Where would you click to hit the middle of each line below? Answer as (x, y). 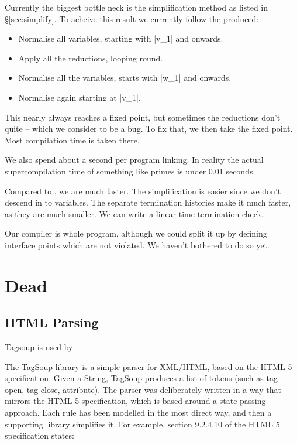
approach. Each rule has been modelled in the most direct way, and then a (138, 413)
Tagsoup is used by (39, 347)
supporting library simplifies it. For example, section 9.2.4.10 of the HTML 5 (142, 424)
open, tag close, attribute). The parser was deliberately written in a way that (143, 389)
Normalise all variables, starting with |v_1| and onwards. (121, 38)
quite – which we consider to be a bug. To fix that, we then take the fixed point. (149, 129)
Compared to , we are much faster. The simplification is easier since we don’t (143, 191)
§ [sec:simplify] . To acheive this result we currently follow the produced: (132, 18)
